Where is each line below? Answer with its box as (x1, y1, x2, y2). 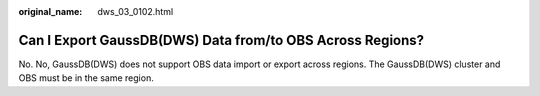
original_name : (18, 6, 83, 17)
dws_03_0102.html (97, 6, 174, 17)
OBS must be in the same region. (18, 72, 154, 84)
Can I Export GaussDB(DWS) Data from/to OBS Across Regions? (18, 31, 425, 49)
